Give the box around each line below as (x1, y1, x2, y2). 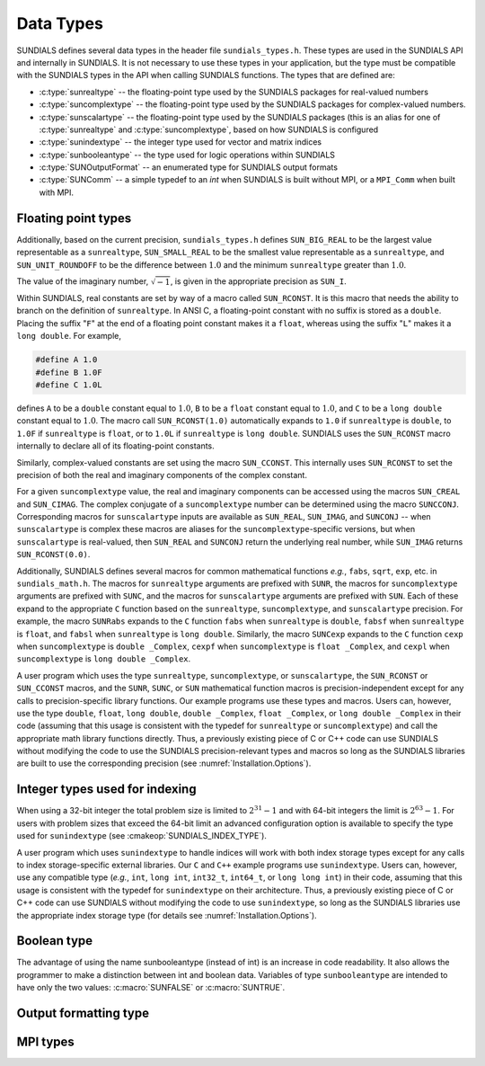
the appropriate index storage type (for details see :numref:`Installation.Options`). (16, 910, 318, 920)
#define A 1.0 (35, 355, 98, 365)
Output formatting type (16, 1006, 150, 1021)
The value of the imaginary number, (16, 275, 149, 287)
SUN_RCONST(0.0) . (16, 549, 91, 560)
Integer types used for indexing (16, 782, 197, 797)
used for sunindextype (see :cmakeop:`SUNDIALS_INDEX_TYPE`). (16, 831, 267, 841)
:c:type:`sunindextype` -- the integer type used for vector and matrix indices (39, 137, 322, 147)
